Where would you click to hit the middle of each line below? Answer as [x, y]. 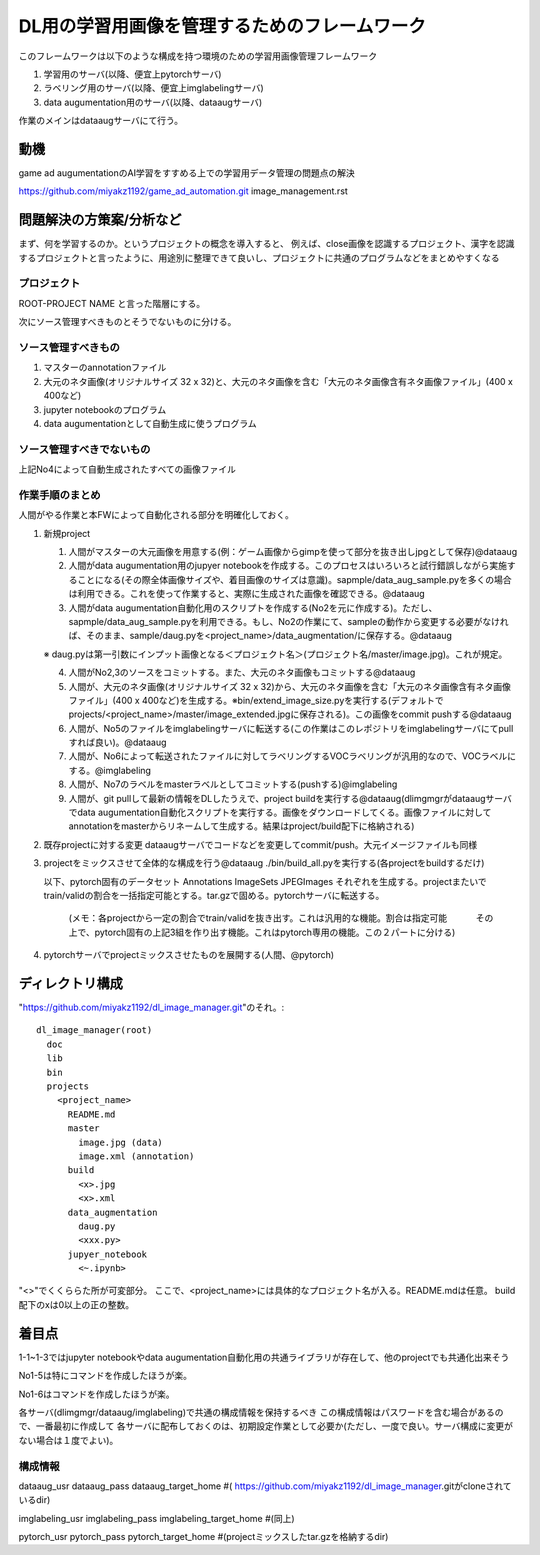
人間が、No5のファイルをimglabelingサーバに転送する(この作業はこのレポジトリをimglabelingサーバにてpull [291, 728]
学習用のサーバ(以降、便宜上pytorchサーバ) [132, 74]
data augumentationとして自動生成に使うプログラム [150, 423]
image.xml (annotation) [136, 1156]
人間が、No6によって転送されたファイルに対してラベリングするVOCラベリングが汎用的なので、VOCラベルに [292, 756]
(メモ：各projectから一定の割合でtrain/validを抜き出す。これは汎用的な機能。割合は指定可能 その [281, 918]
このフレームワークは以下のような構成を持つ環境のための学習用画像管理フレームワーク [198, 56]
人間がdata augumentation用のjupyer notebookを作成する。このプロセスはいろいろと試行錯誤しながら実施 [287, 566]
